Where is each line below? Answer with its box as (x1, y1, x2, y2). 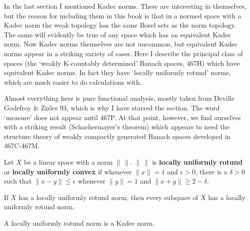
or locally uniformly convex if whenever (4, 166, 132, 176)
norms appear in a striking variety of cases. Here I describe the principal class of (4, 48, 243, 58)
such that (4, 176, 32, 186)
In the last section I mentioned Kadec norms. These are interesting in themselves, (4, 1, 247, 11)
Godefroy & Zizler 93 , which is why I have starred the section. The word (4, 102, 220, 112)
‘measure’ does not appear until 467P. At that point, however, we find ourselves (4, 112, 241, 122)
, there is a (195, 166, 228, 176)
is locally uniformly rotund (152, 156, 243, 167)
